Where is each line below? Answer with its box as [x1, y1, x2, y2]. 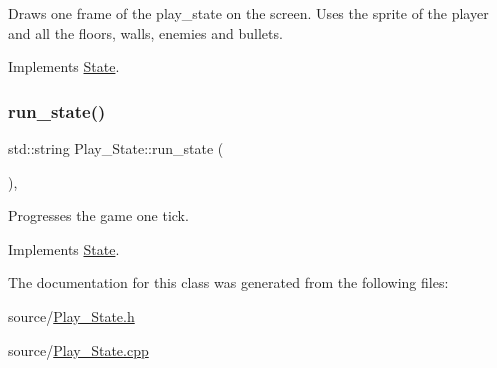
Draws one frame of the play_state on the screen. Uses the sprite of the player [8, 3, 489, 23]
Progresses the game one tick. [8, 205, 189, 226]
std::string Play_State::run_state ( [8, 138, 224, 158]
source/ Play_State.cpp [8, 339, 149, 360]
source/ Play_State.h [8, 305, 135, 326]
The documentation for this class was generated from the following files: [8, 272, 449, 293]
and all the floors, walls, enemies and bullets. [8, 22, 283, 43]
